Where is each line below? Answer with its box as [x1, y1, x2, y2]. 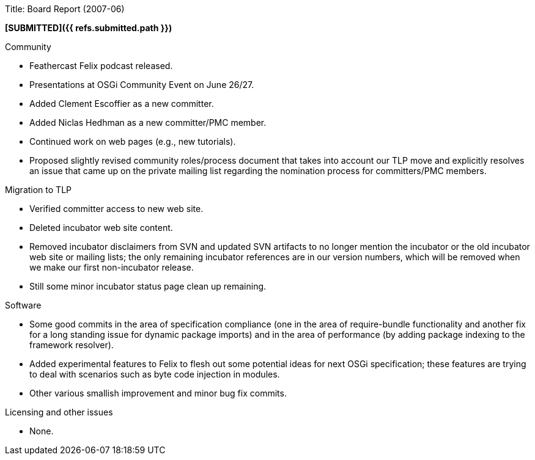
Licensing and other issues [5, 407, 113, 417]
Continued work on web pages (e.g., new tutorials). [29, 136, 236, 147]
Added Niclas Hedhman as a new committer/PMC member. [29, 117, 267, 128]
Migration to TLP [5, 184, 72, 195]
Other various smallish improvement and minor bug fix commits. [29, 388, 287, 398]
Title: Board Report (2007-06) [5, 4, 125, 14]
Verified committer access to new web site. [29, 203, 204, 214]
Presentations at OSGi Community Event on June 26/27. [29, 79, 254, 90]
